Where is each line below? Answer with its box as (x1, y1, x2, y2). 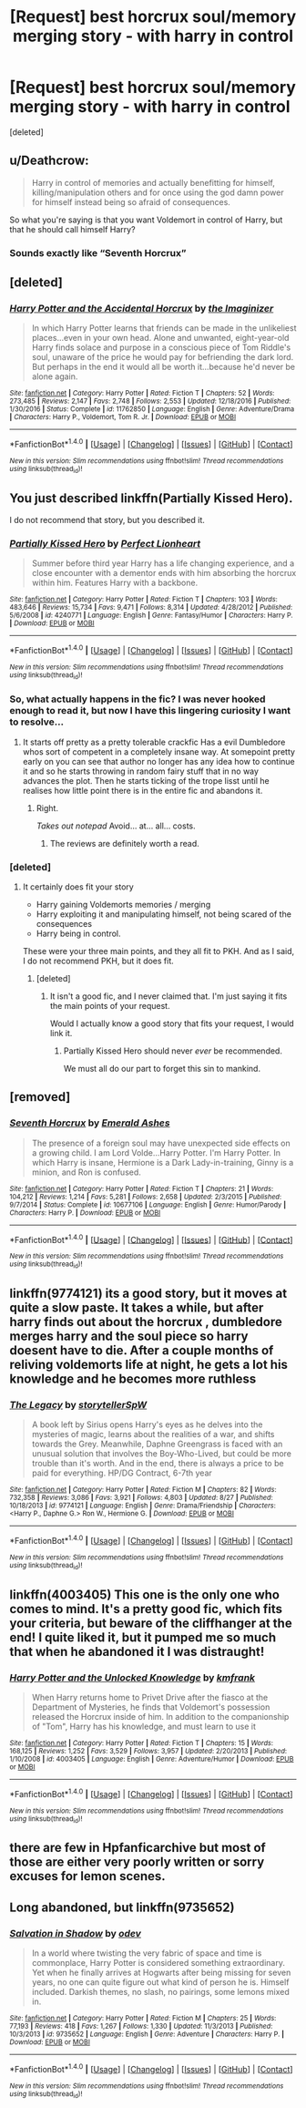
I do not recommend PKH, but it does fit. (22, 955, 175, 967)
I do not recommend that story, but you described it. (9, 515, 205, 526)
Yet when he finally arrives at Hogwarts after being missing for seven (31, 1967, 291, 1979)
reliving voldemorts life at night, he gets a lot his (9, 1357, 289, 1373)
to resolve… (9, 715, 65, 728)
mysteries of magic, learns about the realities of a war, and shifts (31, 1429, 275, 1440)
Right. (36, 802, 59, 813)
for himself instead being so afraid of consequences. (31, 196, 230, 207)
